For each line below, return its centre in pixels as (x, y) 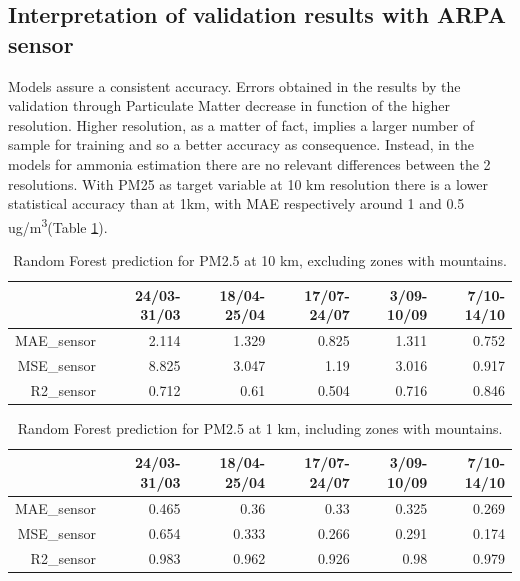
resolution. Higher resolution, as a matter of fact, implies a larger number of (241, 124)
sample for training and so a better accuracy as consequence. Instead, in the (241, 144)
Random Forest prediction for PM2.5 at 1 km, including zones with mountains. (260, 427)
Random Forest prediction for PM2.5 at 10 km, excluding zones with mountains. (260, 260)
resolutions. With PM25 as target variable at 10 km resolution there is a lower (248, 183)
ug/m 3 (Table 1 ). (58, 225)
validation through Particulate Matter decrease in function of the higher (229, 105)
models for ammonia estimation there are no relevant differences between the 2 (249, 163)
